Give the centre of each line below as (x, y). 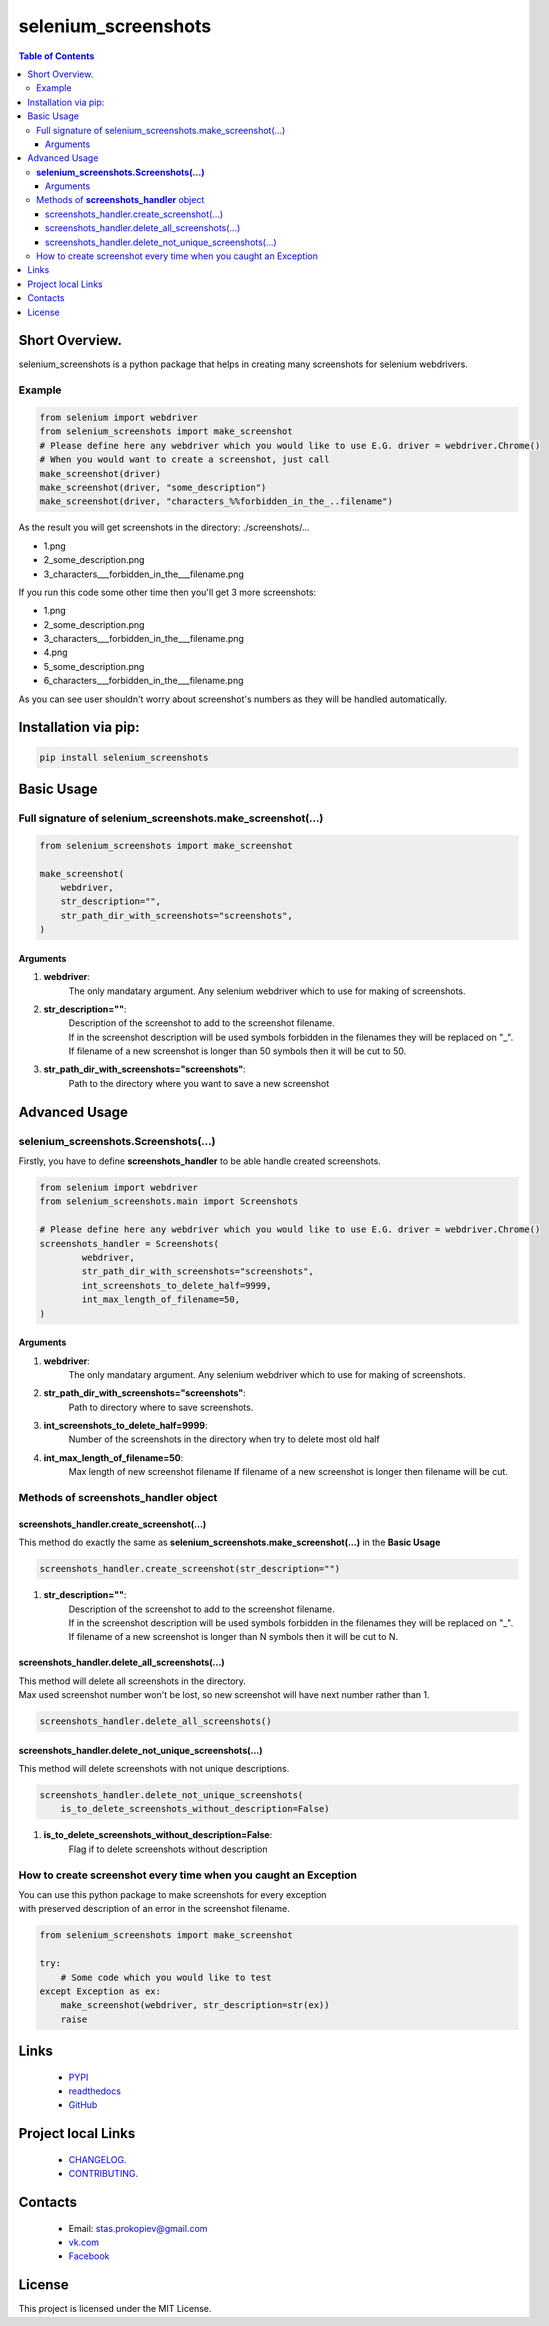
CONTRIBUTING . (103, 2174)
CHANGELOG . (97, 2159)
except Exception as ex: (100, 1991)
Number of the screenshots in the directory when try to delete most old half (224, 1439)
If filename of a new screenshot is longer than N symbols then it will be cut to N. (233, 1637)
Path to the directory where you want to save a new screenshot (199, 1083)
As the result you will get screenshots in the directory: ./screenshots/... (164, 527)
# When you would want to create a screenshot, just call (184, 459)
